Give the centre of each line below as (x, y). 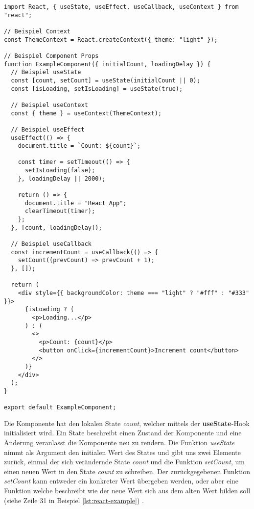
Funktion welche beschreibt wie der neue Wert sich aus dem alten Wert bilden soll (127, 490)
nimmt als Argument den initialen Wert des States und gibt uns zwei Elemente (122, 452)
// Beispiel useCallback (51, 244)
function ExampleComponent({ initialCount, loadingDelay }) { (107, 64)
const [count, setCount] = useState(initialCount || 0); (105, 80)
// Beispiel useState (46, 72)
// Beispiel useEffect (48, 129)
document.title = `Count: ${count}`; (79, 146)
